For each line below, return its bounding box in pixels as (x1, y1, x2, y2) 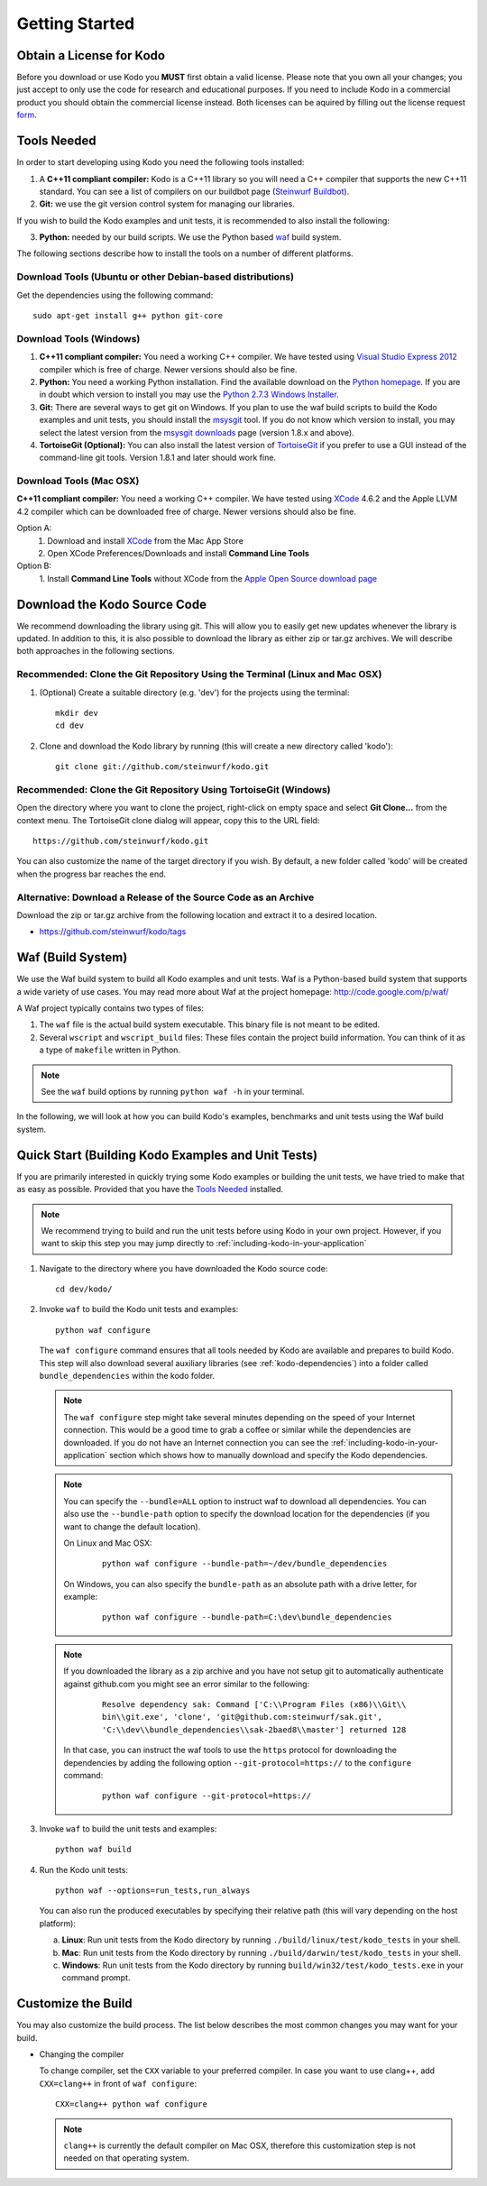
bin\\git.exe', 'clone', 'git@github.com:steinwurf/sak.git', (102, 1712, 383, 1722)
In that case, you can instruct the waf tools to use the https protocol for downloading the (63, 1745, 397, 1756)
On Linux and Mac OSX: (63, 1538, 152, 1548)
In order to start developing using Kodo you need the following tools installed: (16, 157, 305, 168)
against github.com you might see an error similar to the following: (63, 1678, 310, 1689)
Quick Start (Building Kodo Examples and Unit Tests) (16, 1147, 318, 1162)
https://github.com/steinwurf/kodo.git (32, 836, 209, 847)
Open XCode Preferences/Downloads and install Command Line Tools (47, 547, 310, 558)
